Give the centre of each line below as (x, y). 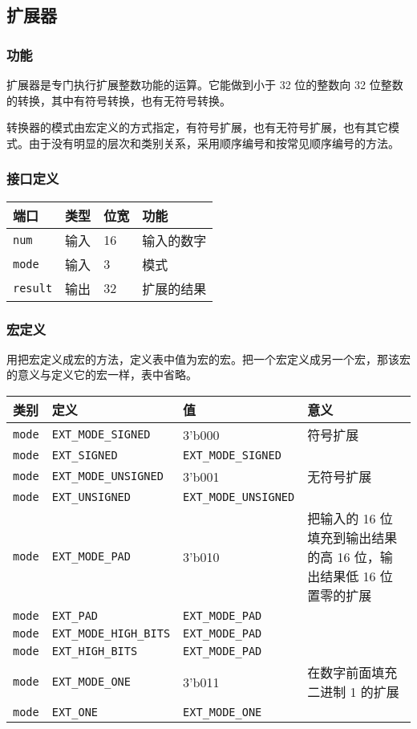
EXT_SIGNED (85, 455)
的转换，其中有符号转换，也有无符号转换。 (119, 100)
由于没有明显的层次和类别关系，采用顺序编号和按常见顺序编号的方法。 (214, 143)
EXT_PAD (75, 616)
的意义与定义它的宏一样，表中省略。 (102, 375)
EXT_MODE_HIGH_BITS (111, 633)
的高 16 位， (344, 557)
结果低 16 (348, 576)
